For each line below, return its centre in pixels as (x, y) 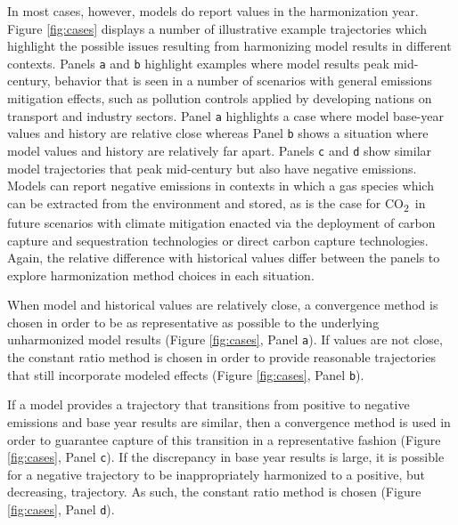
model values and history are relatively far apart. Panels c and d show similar (220, 150)
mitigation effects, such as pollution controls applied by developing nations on (220, 98)
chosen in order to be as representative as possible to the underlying (193, 322)
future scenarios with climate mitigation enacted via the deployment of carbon (221, 222)
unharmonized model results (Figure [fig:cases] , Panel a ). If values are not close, (225, 339)
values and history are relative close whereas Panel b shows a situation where (218, 133)
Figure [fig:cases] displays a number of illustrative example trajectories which (217, 28)
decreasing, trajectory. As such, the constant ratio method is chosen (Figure (214, 492)
